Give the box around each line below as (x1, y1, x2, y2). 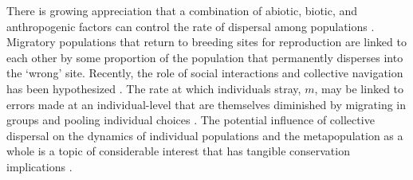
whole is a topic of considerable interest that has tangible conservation (6, 143, 350, 159)
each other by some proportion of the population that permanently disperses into (6, 49, 403, 65)
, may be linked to (314, 80, 404, 96)
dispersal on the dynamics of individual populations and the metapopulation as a (6, 127, 403, 143)
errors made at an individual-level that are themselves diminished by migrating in (6, 96, 407, 112)
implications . (6, 158, 73, 174)
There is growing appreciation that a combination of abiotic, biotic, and (6, 2, 358, 18)
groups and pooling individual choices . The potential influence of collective (6, 112, 375, 128)
